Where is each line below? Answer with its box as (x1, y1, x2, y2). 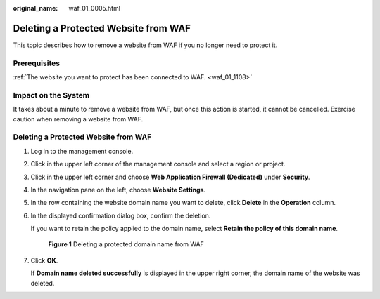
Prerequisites (13, 58, 60, 68)
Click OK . (30, 256, 58, 265)
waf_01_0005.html (68, 4, 121, 12)
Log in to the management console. (30, 147, 134, 155)
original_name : (13, 4, 58, 12)
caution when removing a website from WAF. (13, 114, 144, 123)
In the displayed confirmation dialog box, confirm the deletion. (30, 211, 211, 220)
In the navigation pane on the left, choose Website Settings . (30, 185, 206, 194)
